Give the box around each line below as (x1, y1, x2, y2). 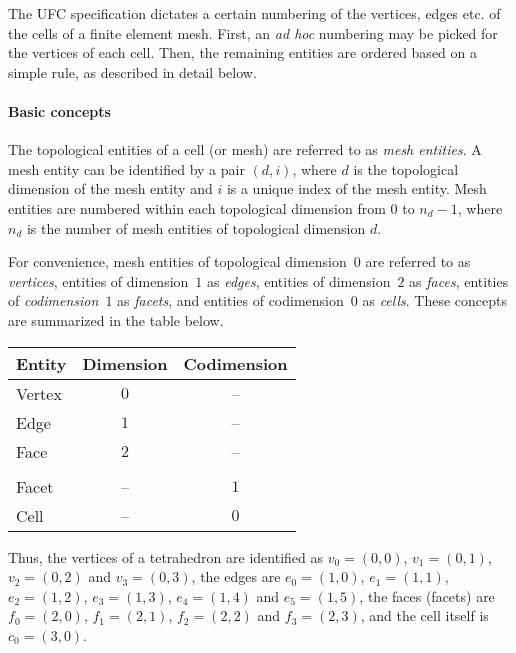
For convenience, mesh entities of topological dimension (8, 251, 347, 272)
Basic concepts (8, 100, 111, 121)
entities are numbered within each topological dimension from (8, 197, 386, 218)
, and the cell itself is (360, 605, 489, 626)
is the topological (353, 158, 459, 179)
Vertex (16, 381, 62, 405)
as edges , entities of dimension (207, 270, 391, 291)
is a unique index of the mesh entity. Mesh (226, 178, 487, 199)
